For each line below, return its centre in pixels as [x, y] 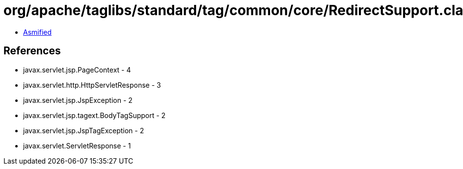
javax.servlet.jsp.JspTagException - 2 [84, 130]
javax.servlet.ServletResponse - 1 [77, 145]
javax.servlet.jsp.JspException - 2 [78, 100]
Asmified [38, 32]
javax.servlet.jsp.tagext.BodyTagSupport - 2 [95, 115]
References [32, 51]
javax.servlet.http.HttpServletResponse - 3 [92, 85]
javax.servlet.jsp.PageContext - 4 [77, 70]
